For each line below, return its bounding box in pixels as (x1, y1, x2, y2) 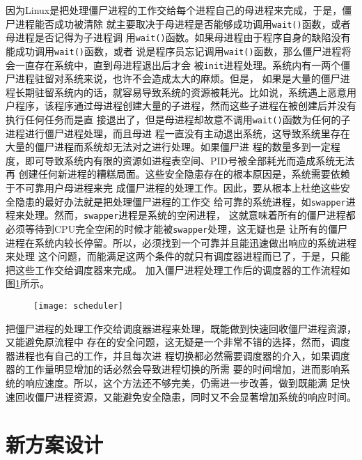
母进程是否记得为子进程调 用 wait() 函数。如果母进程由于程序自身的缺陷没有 (6, 30, 351, 45)
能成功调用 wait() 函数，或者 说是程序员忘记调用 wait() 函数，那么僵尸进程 (6, 43, 342, 58)
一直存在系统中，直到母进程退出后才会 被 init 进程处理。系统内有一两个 (15, 57, 341, 72)
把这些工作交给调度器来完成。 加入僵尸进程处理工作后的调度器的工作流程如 (6, 262, 350, 277)
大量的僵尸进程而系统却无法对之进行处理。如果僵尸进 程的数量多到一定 (6, 139, 331, 154)
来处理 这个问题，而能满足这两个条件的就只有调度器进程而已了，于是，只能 (6, 249, 350, 263)
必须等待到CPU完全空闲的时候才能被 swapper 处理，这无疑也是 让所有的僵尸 (6, 221, 347, 236)
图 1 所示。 (6, 276, 49, 291)
